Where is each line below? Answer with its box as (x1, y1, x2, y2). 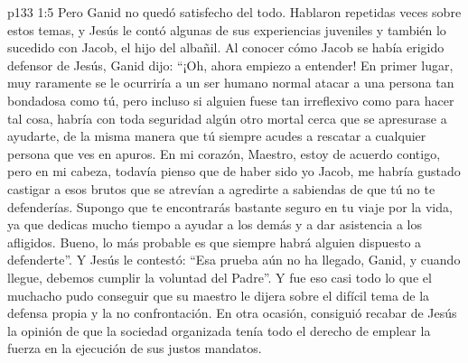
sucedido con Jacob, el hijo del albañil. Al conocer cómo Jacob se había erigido (7, 38, 445, 57)
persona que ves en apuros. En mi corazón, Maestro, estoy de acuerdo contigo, (7, 144, 441, 163)
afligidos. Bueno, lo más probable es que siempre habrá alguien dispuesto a (7, 232, 422, 251)
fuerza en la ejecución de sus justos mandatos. (7, 339, 262, 358)
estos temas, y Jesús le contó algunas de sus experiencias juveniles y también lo (7, 20, 446, 39)
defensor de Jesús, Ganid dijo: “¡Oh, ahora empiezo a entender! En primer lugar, (7, 55, 454, 74)
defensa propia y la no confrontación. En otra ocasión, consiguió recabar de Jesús (7, 303, 457, 322)
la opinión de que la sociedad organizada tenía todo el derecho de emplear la (7, 321, 431, 340)
